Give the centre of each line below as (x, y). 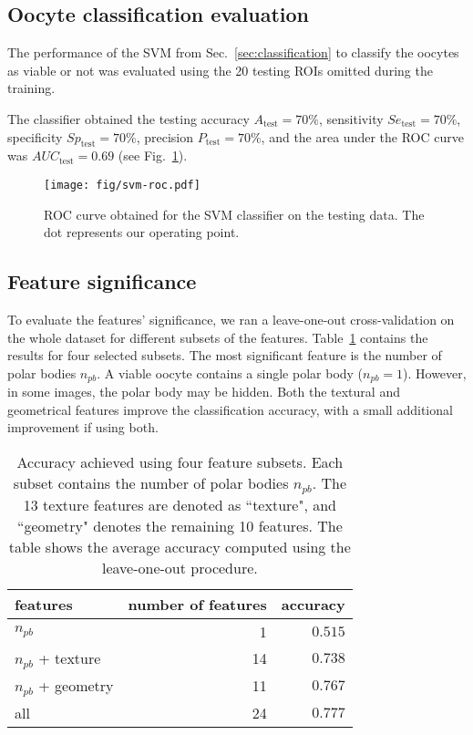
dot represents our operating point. (142, 232)
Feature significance (102, 281)
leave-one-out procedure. (180, 567)
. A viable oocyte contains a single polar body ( (230, 373)
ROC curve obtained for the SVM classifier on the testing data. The (234, 214)
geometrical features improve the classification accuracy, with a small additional (230, 409)
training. (31, 88)
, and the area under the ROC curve (362, 136)
